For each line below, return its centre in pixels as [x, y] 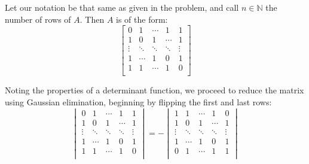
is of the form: [142, 19]
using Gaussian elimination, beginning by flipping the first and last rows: [138, 101]
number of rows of [38, 19]
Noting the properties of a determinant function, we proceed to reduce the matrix [154, 90]
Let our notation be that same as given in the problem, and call [122, 7]
